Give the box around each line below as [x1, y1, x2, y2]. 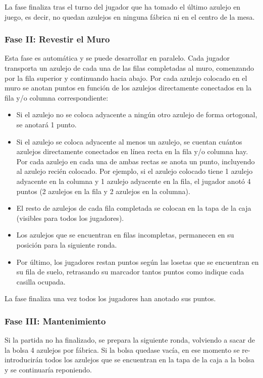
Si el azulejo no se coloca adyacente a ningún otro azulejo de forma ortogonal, [16, 109, 257, 120]
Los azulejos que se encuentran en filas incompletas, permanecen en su [16, 229, 234, 240]
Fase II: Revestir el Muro [5, 33, 110, 45]
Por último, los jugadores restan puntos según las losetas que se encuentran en [16, 256, 259, 267]
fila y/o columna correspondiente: [5, 92, 109, 103]
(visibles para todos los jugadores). [16, 212, 124, 223]
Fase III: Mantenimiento [5, 314, 106, 327]
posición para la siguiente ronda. [16, 239, 117, 250]
